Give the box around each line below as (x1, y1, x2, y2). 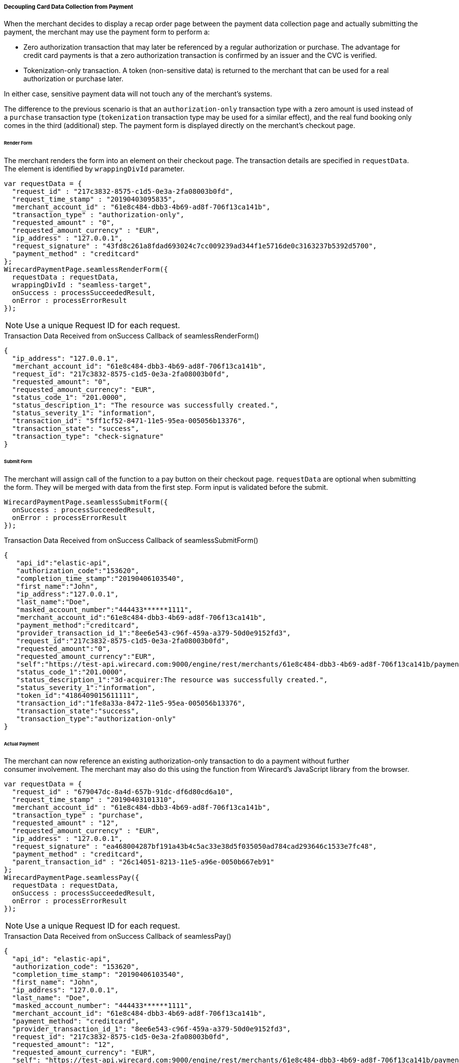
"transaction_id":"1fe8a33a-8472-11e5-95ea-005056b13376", (16, 699, 246, 707)
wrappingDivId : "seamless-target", (12, 281, 152, 289)
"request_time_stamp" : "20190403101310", (12, 796, 177, 804)
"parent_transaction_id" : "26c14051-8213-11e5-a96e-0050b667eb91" (12, 858, 275, 866)
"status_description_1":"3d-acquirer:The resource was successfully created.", (16, 675, 328, 684)
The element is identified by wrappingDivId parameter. (4, 165, 185, 173)
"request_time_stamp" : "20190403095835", (12, 195, 177, 204)
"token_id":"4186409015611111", (16, 691, 140, 699)
